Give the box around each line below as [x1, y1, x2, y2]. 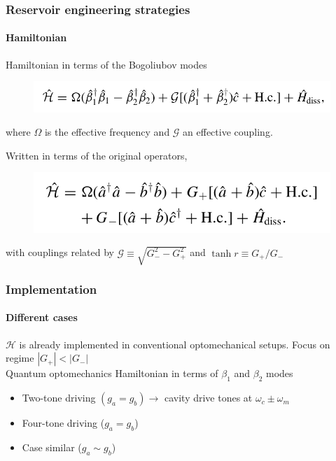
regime [6, 350, 34, 365]
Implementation [6, 280, 97, 297]
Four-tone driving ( [22, 416, 105, 430]
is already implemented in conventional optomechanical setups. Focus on [19, 336, 330, 351]
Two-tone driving [22, 390, 96, 405]
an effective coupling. [183, 125, 273, 139]
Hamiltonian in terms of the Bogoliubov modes [6, 57, 207, 71]
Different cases [6, 310, 78, 325]
